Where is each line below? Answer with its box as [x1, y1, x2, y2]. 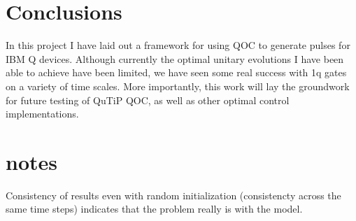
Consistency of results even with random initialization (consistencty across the [6, 187, 341, 202]
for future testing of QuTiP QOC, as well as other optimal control [6, 92, 290, 107]
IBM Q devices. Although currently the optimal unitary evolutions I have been [6, 51, 344, 66]
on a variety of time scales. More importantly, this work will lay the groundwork [6, 78, 350, 93]
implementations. [6, 106, 79, 121]
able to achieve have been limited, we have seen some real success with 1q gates [6, 65, 347, 80]
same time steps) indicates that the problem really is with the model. [6, 201, 303, 216]
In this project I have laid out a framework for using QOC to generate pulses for [6, 38, 350, 52]
